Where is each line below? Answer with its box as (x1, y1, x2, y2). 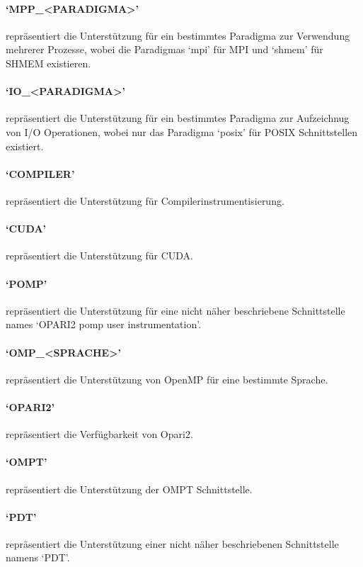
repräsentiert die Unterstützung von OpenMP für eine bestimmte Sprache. (6, 371, 328, 386)
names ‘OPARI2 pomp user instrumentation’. (6, 317, 202, 332)
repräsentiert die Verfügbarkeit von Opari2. (6, 427, 193, 442)
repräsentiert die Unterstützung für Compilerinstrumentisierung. (6, 193, 284, 208)
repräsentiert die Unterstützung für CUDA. (6, 248, 194, 263)
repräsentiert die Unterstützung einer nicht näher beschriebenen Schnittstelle (6, 536, 339, 551)
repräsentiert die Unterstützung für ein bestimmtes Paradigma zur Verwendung (6, 28, 350, 43)
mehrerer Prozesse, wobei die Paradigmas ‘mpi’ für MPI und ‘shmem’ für (6, 42, 323, 57)
